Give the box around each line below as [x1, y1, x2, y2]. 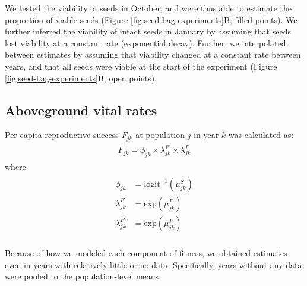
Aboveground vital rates [5, 100, 157, 119]
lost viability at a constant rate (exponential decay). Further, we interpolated [5, 36, 286, 49]
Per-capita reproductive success [5, 128, 119, 141]
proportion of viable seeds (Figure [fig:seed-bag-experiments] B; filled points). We [5, 13, 297, 26]
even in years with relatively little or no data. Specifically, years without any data [5, 258, 302, 271]
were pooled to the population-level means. [5, 270, 162, 282]
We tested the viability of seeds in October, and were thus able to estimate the [5, 2, 292, 14]
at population [135, 128, 185, 141]
